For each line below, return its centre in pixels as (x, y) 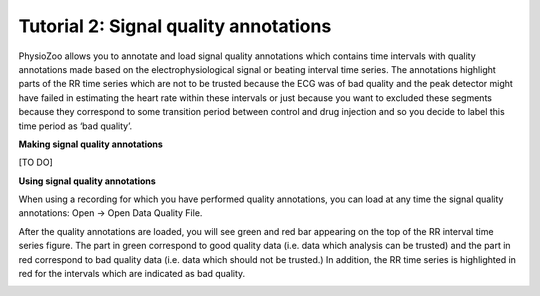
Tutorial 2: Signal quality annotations (175, 26)
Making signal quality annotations (91, 144)
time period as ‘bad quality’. (75, 126)
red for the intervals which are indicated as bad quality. (132, 274)
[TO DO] (36, 162)
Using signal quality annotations (87, 181)
